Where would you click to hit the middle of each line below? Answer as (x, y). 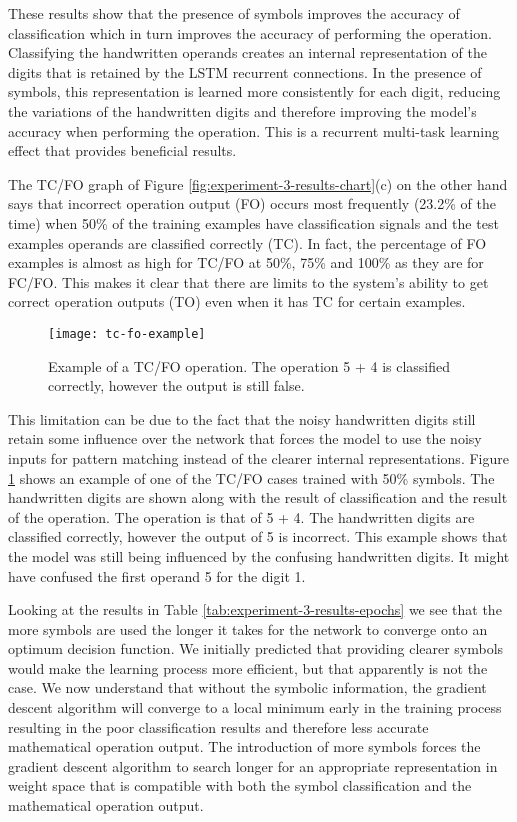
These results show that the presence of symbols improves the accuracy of (234, 13)
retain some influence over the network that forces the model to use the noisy (245, 438)
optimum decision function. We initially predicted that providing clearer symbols (256, 648)
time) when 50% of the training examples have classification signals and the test (253, 222)
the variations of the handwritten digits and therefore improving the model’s (242, 110)
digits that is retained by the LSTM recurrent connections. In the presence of (245, 71)
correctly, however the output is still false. (176, 385)
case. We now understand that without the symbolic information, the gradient (247, 687)
